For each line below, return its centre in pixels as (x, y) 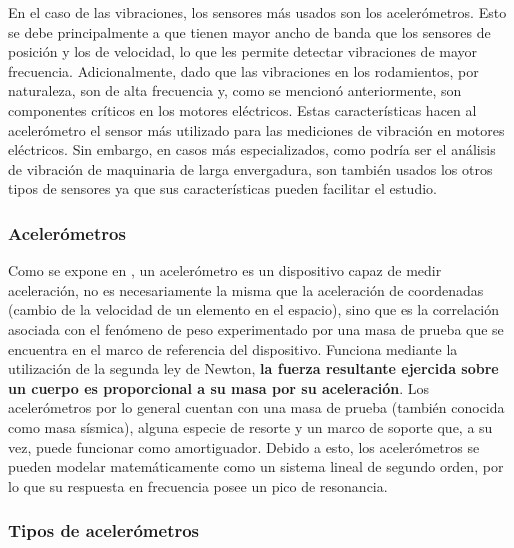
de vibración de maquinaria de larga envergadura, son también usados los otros (250, 168)
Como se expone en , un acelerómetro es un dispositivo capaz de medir (225, 270)
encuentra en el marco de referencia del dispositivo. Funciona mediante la (233, 348)
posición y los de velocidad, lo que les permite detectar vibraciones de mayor (243, 51)
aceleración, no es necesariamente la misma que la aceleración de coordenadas (246, 289)
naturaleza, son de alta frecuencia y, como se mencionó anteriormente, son (235, 90)
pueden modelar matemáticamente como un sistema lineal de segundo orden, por (256, 466)
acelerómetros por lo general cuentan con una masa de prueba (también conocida (256, 407)
